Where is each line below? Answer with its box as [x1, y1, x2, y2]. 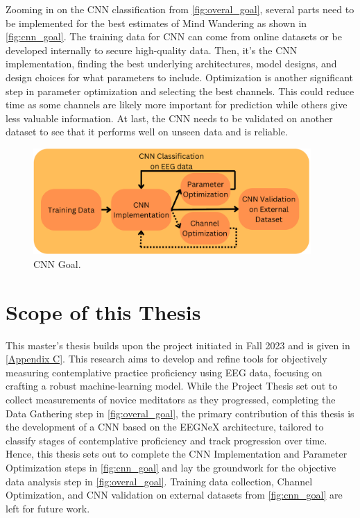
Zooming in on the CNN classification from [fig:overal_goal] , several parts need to [6, 2, 354, 16]
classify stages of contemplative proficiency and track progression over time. [6, 433, 327, 447]
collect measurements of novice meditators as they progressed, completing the [6, 392, 336, 406]
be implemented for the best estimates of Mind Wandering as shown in [6, 15, 307, 30]
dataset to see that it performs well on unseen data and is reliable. [6, 124, 288, 139]
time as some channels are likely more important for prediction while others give [6, 97, 348, 112]
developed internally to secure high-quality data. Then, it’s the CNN [6, 42, 298, 57]
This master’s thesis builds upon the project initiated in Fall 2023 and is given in [6, 337, 350, 352]
